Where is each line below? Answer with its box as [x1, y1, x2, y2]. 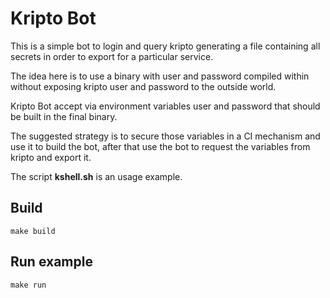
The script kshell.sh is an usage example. [10, 170, 183, 182]
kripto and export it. [10, 151, 92, 163]
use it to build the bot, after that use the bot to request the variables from [10, 140, 311, 152]
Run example [10, 253, 93, 271]
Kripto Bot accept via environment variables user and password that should [10, 100, 321, 112]
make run [10, 280, 47, 290]
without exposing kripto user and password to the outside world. [10, 80, 277, 92]
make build [10, 226, 56, 236]
